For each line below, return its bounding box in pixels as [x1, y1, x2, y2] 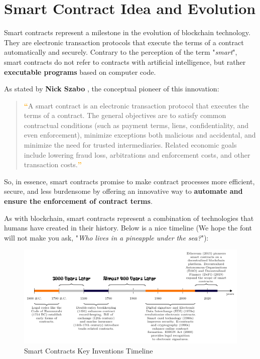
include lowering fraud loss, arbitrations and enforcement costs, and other [24, 149, 250, 160]
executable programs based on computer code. [4, 66, 156, 77]
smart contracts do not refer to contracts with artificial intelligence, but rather [4, 56, 246, 67]
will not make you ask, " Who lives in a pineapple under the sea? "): [4, 232, 209, 243]
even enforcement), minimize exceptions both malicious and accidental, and [24, 130, 256, 140]
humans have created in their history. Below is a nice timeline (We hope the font [4, 222, 252, 233]
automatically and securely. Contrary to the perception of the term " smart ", [4, 47, 237, 57]
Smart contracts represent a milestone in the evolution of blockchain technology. [4, 27, 250, 38]
